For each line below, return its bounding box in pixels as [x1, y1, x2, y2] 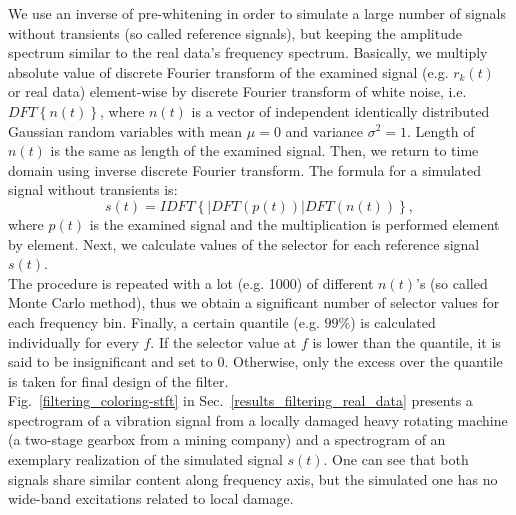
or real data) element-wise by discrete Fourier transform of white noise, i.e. [8, 81, 467, 102]
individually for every [8, 331, 139, 352]
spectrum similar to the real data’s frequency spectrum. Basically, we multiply [8, 42, 488, 63]
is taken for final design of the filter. [8, 370, 229, 391]
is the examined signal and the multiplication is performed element [89, 213, 500, 234]
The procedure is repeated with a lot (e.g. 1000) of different [8, 272, 374, 293]
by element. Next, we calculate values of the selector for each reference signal [8, 233, 480, 254]
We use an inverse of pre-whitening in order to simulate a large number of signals [8, 3, 506, 23]
